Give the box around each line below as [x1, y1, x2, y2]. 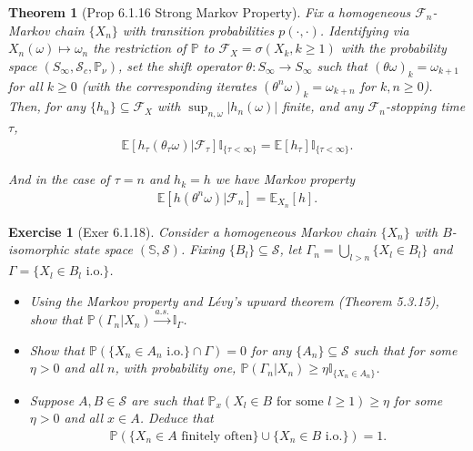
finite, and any [282, 97, 364, 116]
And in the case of [8, 169, 110, 189]
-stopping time [385, 97, 466, 116]
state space [73, 240, 133, 259]
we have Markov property [215, 169, 356, 189]
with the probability [340, 38, 447, 57]
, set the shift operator [117, 56, 242, 75]
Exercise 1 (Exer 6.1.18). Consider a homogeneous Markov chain [8, 221, 377, 241]
